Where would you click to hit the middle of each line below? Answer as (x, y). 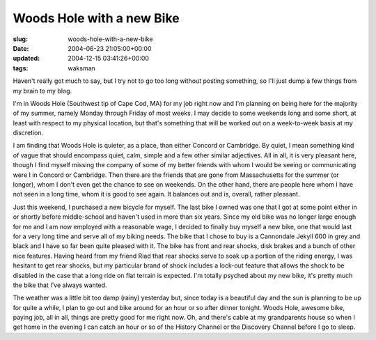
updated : (26, 59)
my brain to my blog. (42, 91)
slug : (20, 39)
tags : (21, 68)
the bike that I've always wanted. (60, 285)
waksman (81, 68)
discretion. (28, 133)
